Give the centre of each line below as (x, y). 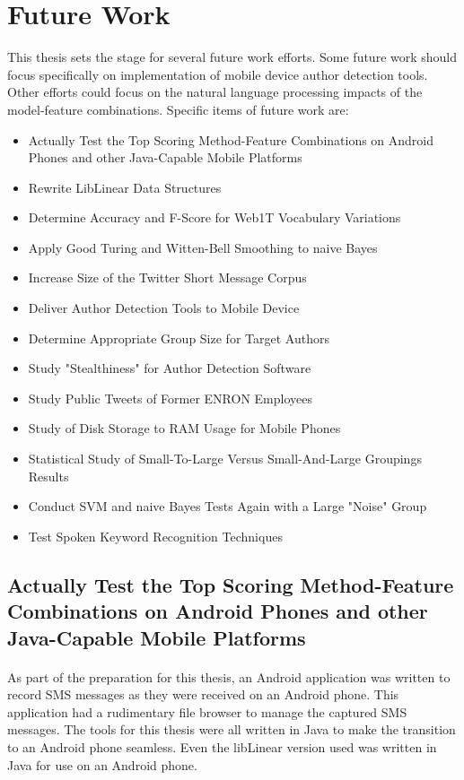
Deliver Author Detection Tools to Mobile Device (164, 308)
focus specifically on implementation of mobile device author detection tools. (218, 74)
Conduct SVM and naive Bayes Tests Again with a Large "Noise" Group (228, 506)
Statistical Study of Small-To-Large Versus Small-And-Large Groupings (225, 459)
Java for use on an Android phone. (102, 764)
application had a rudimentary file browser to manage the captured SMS (207, 711)
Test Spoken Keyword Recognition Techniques (155, 536)
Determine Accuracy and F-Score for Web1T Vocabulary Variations (214, 217)
